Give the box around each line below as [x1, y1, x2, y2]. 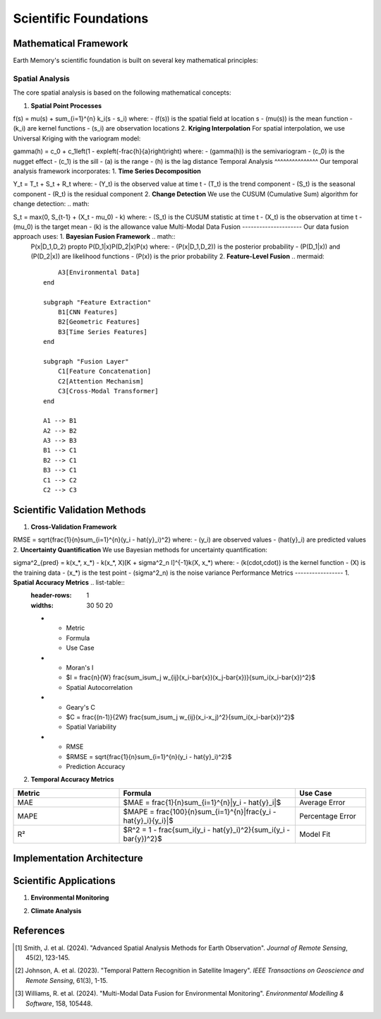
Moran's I [66, 664, 94, 672]
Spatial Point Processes [30, 101, 102, 109]
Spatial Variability [66, 722, 116, 731]
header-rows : [30, 591, 72, 600]
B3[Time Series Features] [57, 328, 148, 335]
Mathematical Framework [13, 37, 128, 49]
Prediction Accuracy [66, 762, 126, 770]
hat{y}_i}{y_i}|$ [123, 816, 174, 826]
